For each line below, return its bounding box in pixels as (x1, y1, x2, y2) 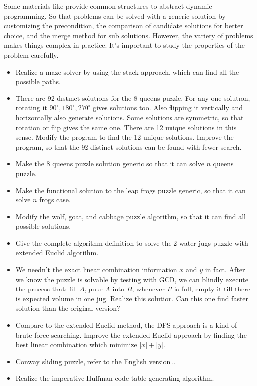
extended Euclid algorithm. (15, 247, 99, 258)
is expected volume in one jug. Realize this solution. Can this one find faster (15, 293, 249, 303)
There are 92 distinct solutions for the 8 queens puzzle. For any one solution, (15, 93, 250, 103)
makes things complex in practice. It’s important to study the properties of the (4, 40, 245, 50)
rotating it (15, 102, 47, 113)
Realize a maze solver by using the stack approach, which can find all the (15, 66, 239, 77)
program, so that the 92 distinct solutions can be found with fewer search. (15, 141, 242, 152)
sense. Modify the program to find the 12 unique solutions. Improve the (15, 132, 234, 142)
